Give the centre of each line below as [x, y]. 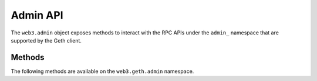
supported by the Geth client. [46, 40]
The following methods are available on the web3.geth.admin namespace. [102, 71]
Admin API [37, 15]
